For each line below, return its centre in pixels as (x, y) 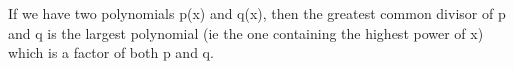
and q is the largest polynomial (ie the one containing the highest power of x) (246, 32)
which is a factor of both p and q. (111, 52)
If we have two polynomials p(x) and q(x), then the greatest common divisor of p (257, 13)
